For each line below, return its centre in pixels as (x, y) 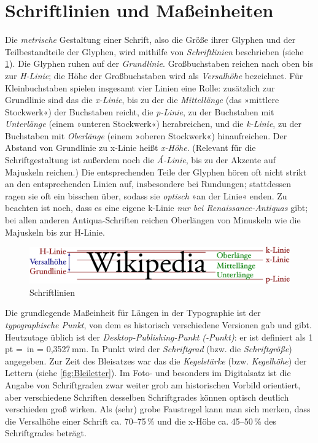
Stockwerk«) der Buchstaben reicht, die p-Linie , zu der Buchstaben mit (140, 111)
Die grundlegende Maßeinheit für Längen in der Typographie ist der (133, 313)
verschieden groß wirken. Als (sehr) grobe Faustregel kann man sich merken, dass (158, 409)
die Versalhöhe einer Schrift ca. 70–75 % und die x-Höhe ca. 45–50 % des (141, 421)
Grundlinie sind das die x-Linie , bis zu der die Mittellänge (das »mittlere (142, 100)
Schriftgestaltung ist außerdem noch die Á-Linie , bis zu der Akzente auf (141, 160)
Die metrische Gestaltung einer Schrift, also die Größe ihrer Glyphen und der (150, 40)
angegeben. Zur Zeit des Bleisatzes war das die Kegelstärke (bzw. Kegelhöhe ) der (156, 360)
